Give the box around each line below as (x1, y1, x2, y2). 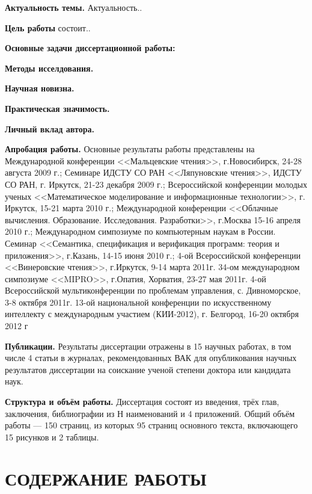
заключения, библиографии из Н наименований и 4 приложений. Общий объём (5, 407, 295, 419)
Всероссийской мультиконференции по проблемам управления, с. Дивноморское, (5, 284, 301, 297)
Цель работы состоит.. (5, 21, 91, 34)
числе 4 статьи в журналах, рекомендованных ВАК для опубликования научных (5, 351, 297, 364)
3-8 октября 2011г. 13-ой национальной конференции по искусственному (5, 295, 272, 308)
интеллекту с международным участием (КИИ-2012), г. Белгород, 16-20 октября (5, 307, 299, 320)
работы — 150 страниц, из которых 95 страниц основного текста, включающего (5, 419, 298, 431)
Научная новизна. (5, 82, 75, 94)
